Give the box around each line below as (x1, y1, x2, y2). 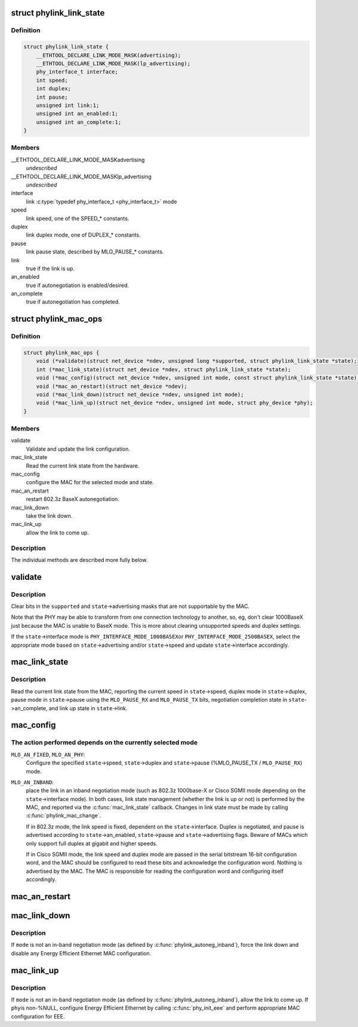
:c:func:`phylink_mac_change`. (26, 812, 101, 819)
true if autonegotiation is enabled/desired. (26, 282, 129, 289)
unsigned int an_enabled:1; (36, 111, 119, 117)
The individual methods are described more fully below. (11, 556, 148, 563)
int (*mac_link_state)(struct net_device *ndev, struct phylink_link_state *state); (36, 366, 292, 373)
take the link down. (26, 512, 73, 519)
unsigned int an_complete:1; (36, 118, 122, 126)
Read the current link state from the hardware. (26, 462, 140, 469)
